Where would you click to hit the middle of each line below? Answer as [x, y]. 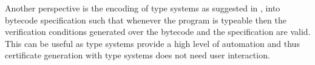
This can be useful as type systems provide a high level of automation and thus [152, 43]
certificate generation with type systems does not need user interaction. [137, 55]
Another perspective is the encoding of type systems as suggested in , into [143, 8]
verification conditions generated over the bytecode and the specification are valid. [158, 32]
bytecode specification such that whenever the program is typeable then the [146, 20]
